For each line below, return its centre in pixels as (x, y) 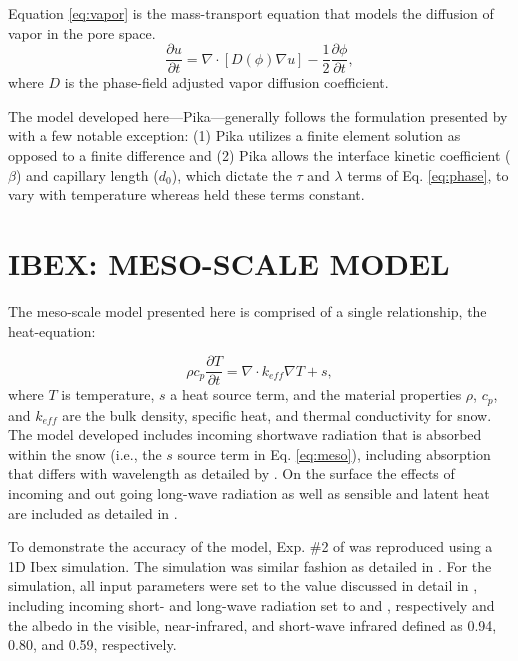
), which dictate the (231, 174)
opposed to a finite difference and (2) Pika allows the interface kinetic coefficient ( (259, 155)
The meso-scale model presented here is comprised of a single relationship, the (247, 310)
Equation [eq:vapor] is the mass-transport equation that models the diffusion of (251, 13)
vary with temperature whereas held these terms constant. (186, 194)
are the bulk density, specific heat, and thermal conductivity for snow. (277, 414)
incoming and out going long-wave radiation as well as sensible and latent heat (249, 493)
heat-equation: (52, 330)
